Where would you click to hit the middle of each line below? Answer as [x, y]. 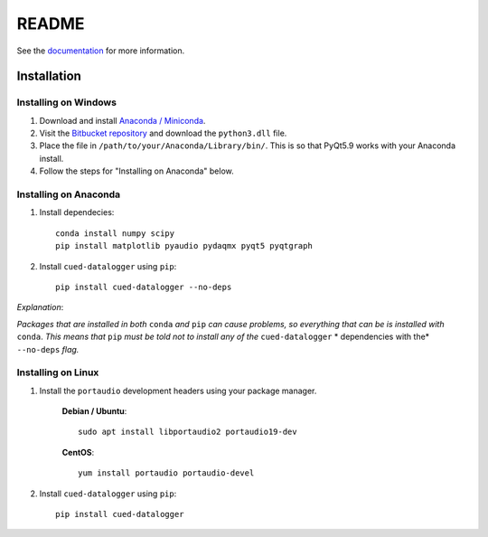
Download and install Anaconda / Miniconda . [122, 120]
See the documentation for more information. [101, 51]
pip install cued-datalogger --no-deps [144, 287]
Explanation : [40, 307]
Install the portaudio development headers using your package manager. [178, 391]
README [51, 24]
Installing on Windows [67, 102]
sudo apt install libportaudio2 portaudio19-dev [188, 432]
